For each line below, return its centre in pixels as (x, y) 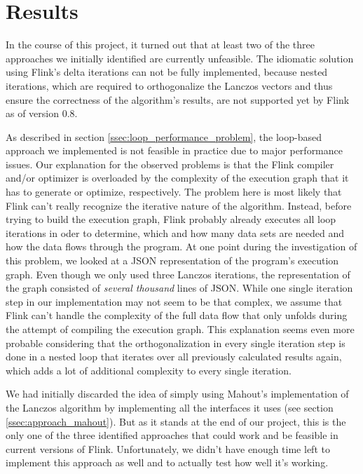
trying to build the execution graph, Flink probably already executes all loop (171, 219)
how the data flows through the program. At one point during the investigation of (181, 246)
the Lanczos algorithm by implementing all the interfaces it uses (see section (170, 407)
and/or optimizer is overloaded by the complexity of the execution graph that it (177, 178)
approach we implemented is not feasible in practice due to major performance (174, 150)
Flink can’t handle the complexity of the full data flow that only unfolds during (177, 315)
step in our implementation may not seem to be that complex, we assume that (174, 301)
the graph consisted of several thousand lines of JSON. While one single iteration (179, 288)
